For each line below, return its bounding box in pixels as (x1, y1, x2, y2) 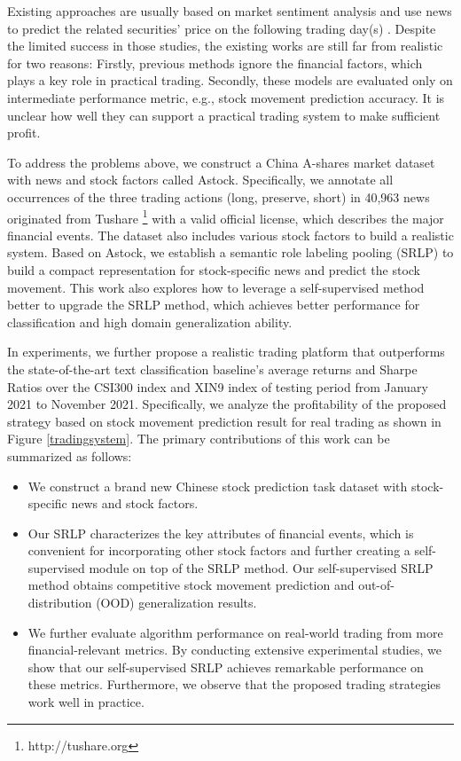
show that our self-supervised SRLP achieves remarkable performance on (27, 657, 424, 676)
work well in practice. (27, 693, 145, 711)
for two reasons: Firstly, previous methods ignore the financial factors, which (7, 53, 423, 72)
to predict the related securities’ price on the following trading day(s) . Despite (7, 19, 436, 37)
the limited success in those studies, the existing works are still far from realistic (7, 36, 443, 55)
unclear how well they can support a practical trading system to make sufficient (7, 106, 441, 124)
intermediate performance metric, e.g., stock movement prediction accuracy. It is (7, 88, 445, 106)
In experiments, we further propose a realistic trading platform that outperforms (7, 342, 445, 361)
